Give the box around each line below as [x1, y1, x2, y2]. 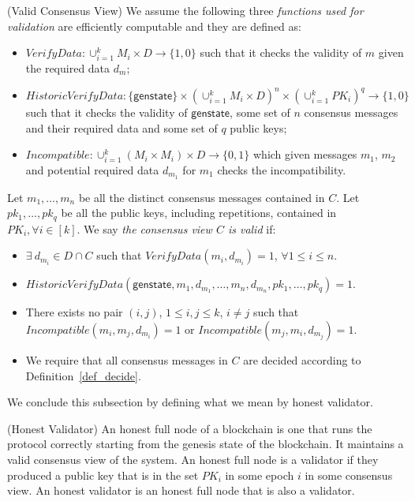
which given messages [253, 146, 357, 163]
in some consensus [305, 466, 393, 483]
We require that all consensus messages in [25, 352, 228, 368]
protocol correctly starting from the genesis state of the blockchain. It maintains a [7, 436, 404, 452]
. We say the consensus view [77, 220, 212, 237]
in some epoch [225, 466, 294, 483]
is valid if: [227, 220, 276, 237]
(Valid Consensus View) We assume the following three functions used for [7, 2, 364, 18]
